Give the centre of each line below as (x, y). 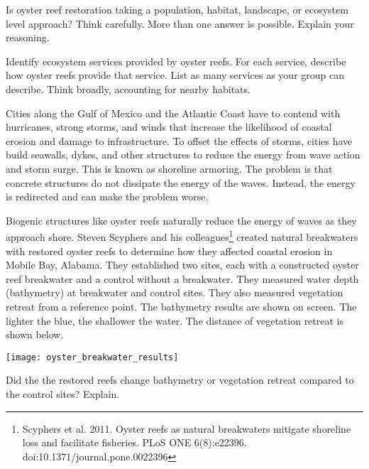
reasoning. (28, 37)
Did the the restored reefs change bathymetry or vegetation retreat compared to (180, 380)
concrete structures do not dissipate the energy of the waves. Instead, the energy (181, 182)
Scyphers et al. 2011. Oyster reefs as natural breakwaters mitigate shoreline (187, 428)
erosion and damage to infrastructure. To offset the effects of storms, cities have (179, 140)
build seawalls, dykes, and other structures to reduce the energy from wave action (183, 155)
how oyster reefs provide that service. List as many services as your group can (175, 75)
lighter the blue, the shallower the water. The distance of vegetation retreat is (175, 320)
